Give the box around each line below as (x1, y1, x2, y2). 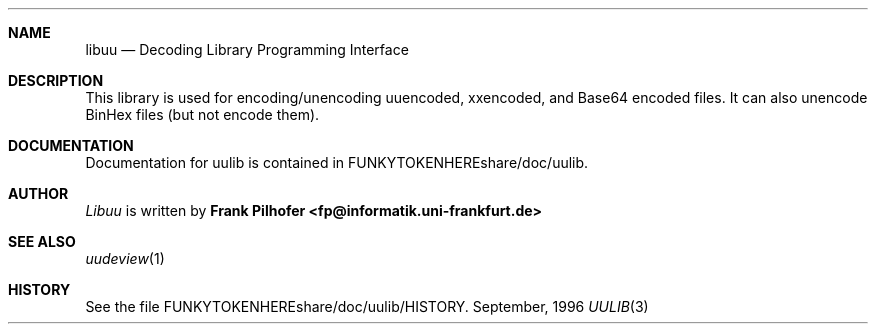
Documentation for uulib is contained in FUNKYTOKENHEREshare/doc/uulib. (85, 154, 589, 171)
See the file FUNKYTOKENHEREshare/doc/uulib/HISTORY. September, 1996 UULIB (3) (85, 298, 649, 315)
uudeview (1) (85, 250, 165, 267)
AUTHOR (8, 185, 69, 202)
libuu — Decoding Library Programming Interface (85, 41, 409, 58)
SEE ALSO (8, 233, 76, 250)
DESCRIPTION (8, 72, 104, 89)
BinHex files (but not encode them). (85, 106, 320, 123)
